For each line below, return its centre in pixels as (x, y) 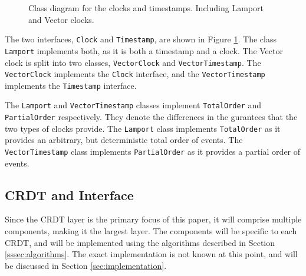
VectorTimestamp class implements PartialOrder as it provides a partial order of (153, 152)
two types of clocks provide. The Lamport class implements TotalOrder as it (143, 128)
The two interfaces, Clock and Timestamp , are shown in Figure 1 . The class (141, 39)
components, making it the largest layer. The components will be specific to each (151, 231)
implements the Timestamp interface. (71, 85)
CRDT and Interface (69, 194)
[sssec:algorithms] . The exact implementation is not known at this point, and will (151, 254)
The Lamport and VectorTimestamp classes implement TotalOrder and (133, 105)
